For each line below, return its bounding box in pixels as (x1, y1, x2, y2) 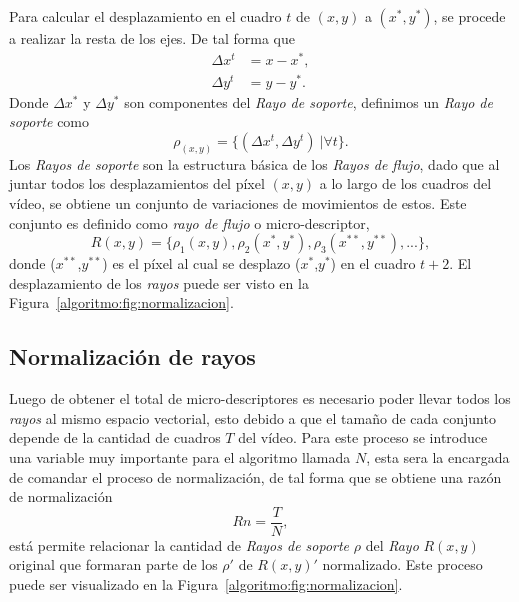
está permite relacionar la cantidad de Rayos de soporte (9, 534, 350, 555)
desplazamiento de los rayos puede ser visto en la (9, 272, 309, 293)
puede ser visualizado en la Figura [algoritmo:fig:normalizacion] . (9, 574, 403, 595)
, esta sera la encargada (366, 447, 510, 467)
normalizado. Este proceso (322, 554, 483, 575)
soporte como (9, 111, 90, 132)
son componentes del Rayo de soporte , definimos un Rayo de (124, 91, 493, 112)
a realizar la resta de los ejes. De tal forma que (9, 28, 295, 48)
